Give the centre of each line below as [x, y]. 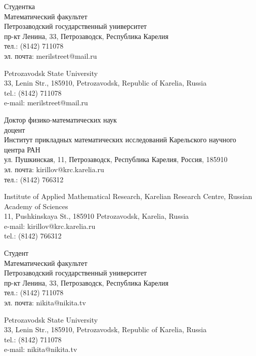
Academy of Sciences [36, 206]
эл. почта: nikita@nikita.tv [45, 303]
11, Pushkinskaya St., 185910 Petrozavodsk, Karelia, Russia [97, 216]
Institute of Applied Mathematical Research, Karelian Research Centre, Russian [128, 196]
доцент [15, 129]
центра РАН [22, 149]
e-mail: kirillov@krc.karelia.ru [50, 226]
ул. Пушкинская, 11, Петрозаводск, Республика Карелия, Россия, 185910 [116, 159]
